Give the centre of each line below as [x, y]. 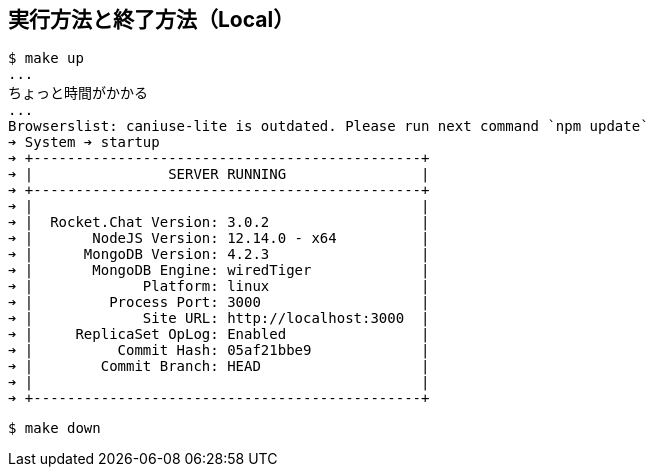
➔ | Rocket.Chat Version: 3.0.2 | [219, 222]
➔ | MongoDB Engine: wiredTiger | [219, 270]
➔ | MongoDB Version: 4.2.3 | [219, 254]
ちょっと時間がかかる [78, 93]
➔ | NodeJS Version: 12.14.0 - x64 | [219, 238]
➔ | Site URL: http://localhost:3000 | [219, 318]
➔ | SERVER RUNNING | [219, 174]
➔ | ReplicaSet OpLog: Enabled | [219, 334]
